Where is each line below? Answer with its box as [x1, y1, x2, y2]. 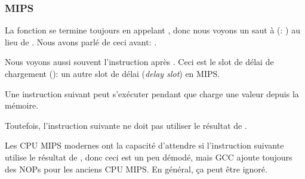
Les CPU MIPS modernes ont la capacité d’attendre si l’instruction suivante [5, 139, 284, 152]
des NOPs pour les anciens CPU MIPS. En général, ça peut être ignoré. [5, 162, 267, 175]
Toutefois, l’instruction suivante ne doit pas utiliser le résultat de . [5, 119, 247, 131]
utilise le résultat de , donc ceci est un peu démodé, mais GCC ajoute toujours [5, 150, 292, 163]
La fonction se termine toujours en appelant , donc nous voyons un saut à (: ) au [5, 24, 300, 36]
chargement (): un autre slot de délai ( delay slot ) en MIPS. [5, 67, 220, 79]
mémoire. [5, 99, 39, 112]
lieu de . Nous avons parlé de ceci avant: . [5, 35, 157, 48]
